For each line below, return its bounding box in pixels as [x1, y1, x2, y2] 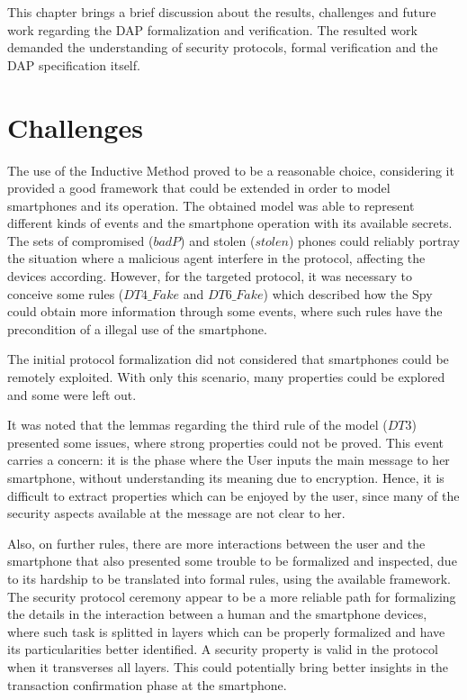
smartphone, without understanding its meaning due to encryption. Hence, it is [7, 468, 445, 486]
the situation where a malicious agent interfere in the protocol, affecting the [7, 249, 426, 268]
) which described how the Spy [263, 284, 433, 303]
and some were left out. [7, 385, 137, 404]
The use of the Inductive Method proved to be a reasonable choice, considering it [7, 160, 454, 179]
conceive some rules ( [7, 284, 124, 303]
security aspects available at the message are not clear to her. [7, 504, 346, 523]
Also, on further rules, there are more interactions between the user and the [7, 533, 426, 552]
